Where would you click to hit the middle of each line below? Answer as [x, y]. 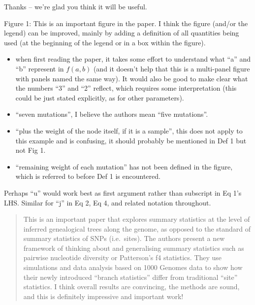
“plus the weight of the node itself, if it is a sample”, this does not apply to [129, 130]
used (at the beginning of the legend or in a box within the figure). [105, 42]
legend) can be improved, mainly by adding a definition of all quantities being [122, 33]
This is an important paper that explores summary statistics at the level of [137, 219]
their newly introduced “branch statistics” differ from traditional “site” [130, 277]
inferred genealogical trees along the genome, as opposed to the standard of [137, 228]
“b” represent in [40, 68]
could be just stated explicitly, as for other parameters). [100, 97]
